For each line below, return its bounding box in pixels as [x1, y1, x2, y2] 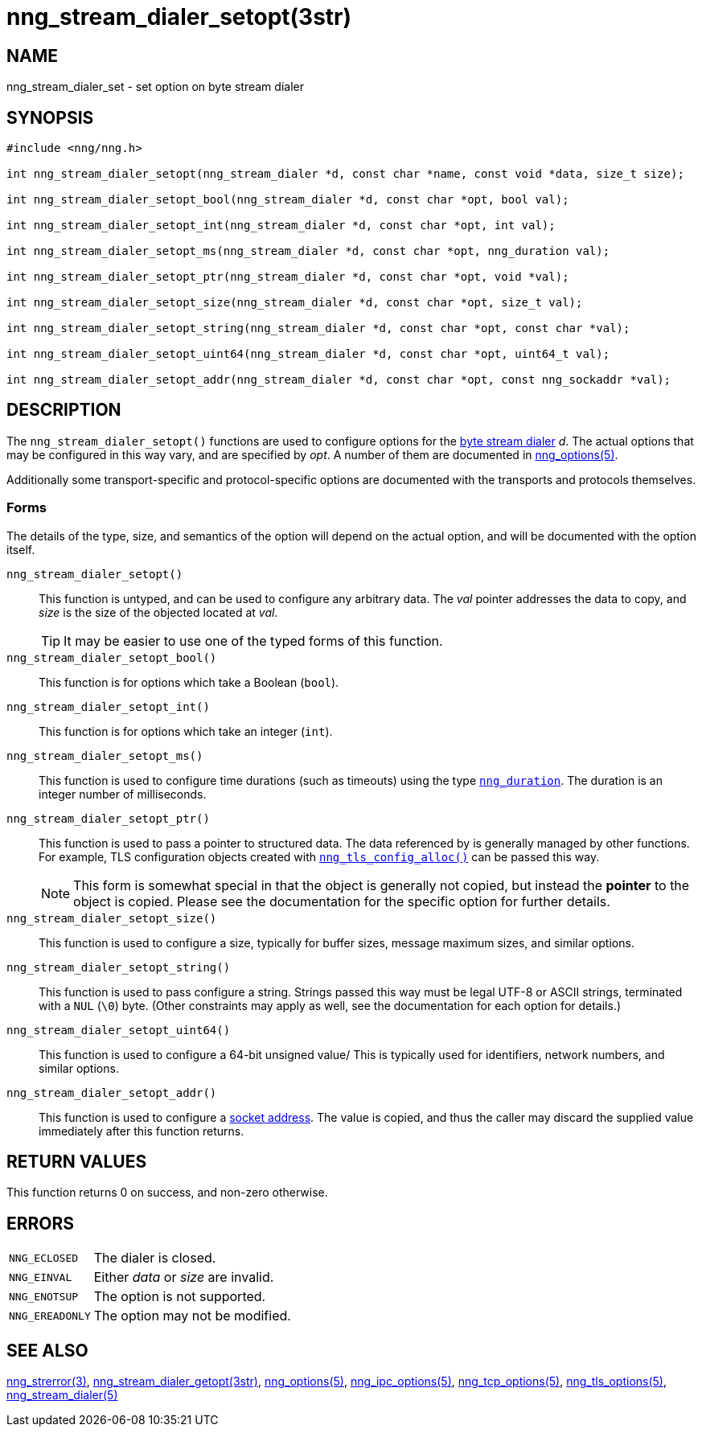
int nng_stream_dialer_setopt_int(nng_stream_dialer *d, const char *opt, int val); [6, 219, 556, 232]
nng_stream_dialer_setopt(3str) [6, 3, 352, 31]
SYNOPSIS [6, 107, 94, 128]
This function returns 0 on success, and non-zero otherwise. [6, 1185, 328, 1200]
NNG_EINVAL [9, 1271, 72, 1283]
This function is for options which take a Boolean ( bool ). [39, 675, 339, 689]
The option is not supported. [93, 1288, 266, 1305]
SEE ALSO [6, 1340, 88, 1361]
